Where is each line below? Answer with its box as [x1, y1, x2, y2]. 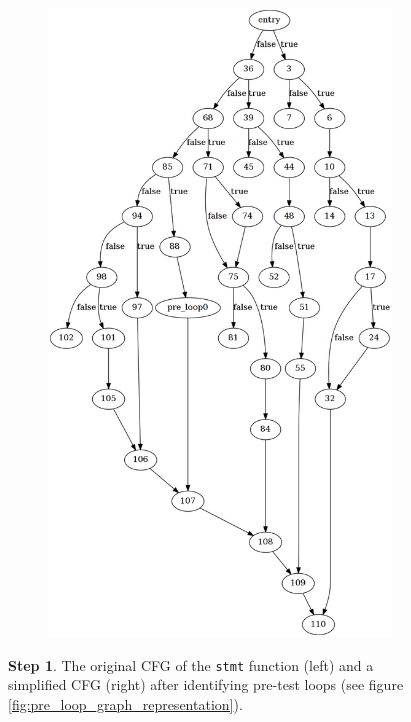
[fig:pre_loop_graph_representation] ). [8, 693, 243, 714]
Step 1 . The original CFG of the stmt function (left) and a [8, 654, 374, 675]
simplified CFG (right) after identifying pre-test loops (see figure [8, 674, 404, 695]
